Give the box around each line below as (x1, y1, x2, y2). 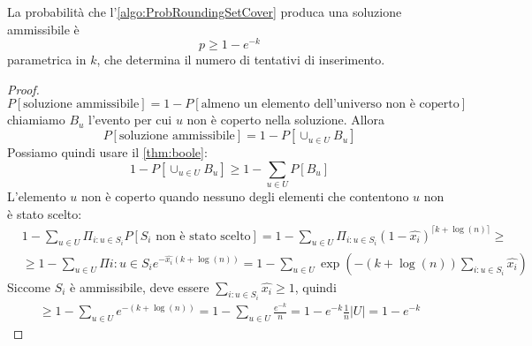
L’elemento (7, 186, 66, 205)
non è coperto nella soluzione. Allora (186, 110, 384, 129)
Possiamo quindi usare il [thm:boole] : (7, 143, 208, 162)
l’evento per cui (88, 110, 172, 129)
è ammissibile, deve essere (70, 277, 209, 296)
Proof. (7, 79, 40, 98)
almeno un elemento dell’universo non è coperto (201, 98, 460, 111)
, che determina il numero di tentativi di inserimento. (96, 50, 385, 69)
